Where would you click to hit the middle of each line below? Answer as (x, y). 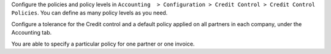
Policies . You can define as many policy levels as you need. (89, 13)
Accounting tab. (32, 33)
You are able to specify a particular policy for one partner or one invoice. (103, 44)
